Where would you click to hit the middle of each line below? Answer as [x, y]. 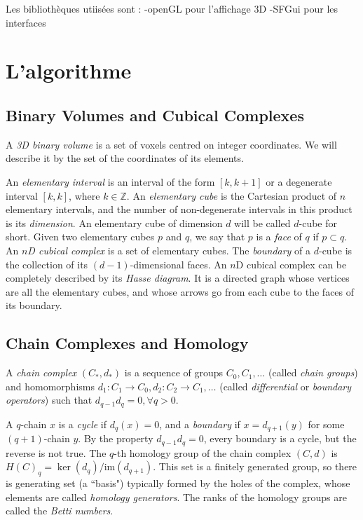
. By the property [116, 438]
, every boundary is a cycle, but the [280, 438]
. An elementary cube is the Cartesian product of [232, 195]
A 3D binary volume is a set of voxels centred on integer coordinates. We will [171, 144]
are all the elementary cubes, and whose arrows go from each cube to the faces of [180, 291]
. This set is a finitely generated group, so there [255, 466]
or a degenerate [299, 181]
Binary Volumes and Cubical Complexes [155, 115]
